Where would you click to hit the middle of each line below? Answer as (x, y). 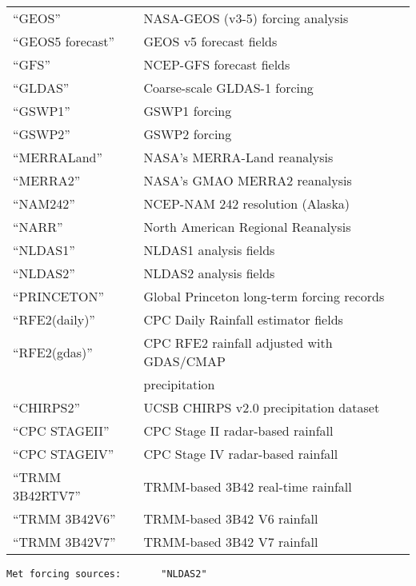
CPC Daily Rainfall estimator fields (243, 319)
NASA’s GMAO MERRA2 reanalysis (248, 180)
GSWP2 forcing (188, 134)
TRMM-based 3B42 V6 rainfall (231, 518)
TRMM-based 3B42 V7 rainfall (231, 542)
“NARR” (38, 227)
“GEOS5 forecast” (64, 41)
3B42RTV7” (47, 495)
